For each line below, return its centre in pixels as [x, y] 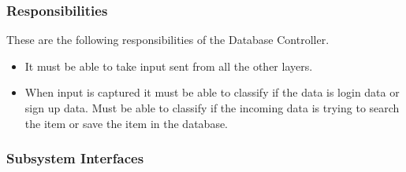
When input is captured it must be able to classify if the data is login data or [212, 92]
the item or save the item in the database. [127, 123]
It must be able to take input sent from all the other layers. [169, 66]
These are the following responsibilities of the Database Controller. [168, 40]
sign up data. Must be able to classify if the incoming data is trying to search [212, 108]
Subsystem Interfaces [75, 158]
